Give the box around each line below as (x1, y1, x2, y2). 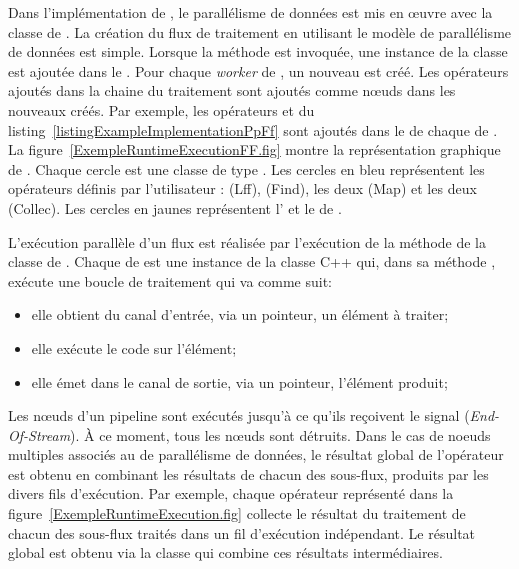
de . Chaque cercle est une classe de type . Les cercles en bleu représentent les (8, 158, 485, 179)
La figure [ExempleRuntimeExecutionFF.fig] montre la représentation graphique (8, 139, 501, 160)
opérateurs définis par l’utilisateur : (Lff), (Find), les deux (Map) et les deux (8, 178, 477, 199)
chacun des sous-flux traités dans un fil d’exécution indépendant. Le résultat (8, 522, 476, 543)
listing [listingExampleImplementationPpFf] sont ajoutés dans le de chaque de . (8, 119, 498, 140)
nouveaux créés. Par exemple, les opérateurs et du (8, 99, 315, 120)
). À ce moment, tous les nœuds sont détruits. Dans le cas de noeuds (70, 424, 491, 445)
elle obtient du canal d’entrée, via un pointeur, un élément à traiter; (31, 304, 449, 325)
